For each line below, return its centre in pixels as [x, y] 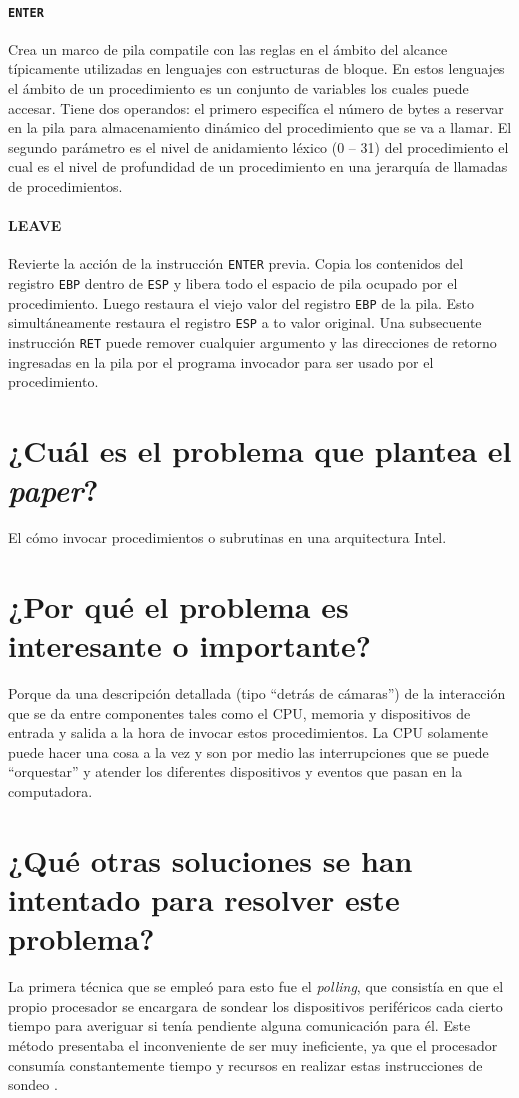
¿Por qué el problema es [178, 605]
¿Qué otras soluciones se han [210, 859]
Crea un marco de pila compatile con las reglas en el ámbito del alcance [228, 48]
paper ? [53, 490]
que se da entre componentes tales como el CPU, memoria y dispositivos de [239, 712]
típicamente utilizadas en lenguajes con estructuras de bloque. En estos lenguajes [256, 68]
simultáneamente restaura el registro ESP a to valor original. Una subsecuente [245, 322]
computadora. [50, 791]
